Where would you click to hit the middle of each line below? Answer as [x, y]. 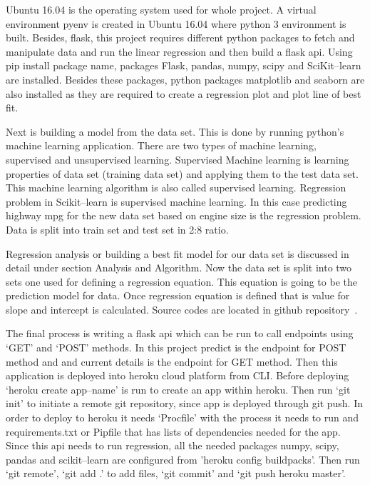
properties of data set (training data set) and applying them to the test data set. [182, 173]
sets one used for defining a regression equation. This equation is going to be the [181, 281]
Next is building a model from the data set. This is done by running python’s [175, 131]
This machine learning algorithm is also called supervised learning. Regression [176, 187]
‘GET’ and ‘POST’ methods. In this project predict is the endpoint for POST [176, 347]
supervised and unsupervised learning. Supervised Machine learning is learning [178, 159]
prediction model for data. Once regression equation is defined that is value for [178, 295]
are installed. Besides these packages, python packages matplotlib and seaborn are [185, 79]
